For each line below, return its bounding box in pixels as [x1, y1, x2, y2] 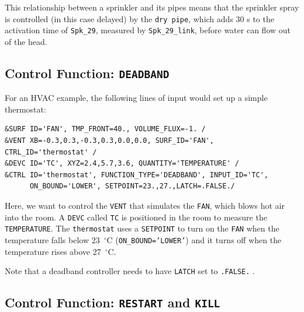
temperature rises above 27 [5, 245, 101, 257]
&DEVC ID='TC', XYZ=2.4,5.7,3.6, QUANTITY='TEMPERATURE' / [5, 159, 239, 168]
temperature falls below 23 [5, 234, 100, 246]
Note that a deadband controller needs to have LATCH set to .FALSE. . [5, 265, 255, 277]
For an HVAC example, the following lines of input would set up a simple [5, 92, 268, 104]
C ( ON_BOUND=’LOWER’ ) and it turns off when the [106, 234, 282, 246]
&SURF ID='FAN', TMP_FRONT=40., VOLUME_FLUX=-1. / [5, 125, 206, 134]
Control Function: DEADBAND [5, 64, 170, 82]
